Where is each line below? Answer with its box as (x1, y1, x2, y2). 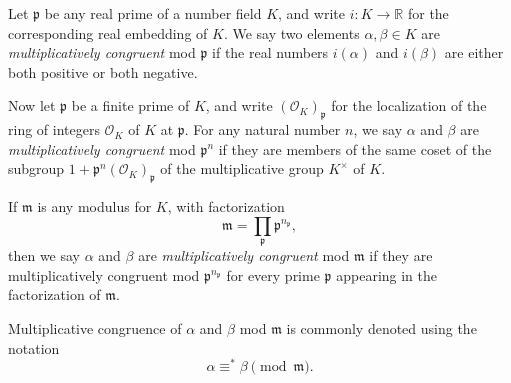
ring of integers (8, 119, 100, 140)
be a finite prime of (71, 95, 190, 116)
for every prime (226, 264, 320, 285)
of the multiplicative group (160, 158, 324, 179)
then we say (8, 245, 81, 266)
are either (444, 42, 504, 63)
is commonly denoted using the (286, 317, 477, 338)
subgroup (8, 158, 65, 179)
